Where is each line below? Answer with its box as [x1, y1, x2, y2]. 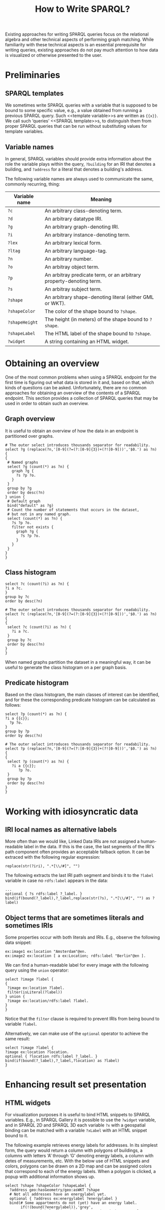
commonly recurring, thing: [5, 181, 60, 187]
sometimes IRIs [5, 921, 53, 930]
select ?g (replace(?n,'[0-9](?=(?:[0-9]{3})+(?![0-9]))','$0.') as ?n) [5, 447, 157, 452]
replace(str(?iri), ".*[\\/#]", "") [5, 864, 80, 869]
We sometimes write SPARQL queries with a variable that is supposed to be [5, 102, 158, 108]
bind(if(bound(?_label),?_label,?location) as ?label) [5, 1059, 120, 1063]
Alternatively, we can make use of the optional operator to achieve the [5, 1030, 148, 1037]
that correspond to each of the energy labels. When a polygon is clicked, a [5, 1169, 156, 1174]
